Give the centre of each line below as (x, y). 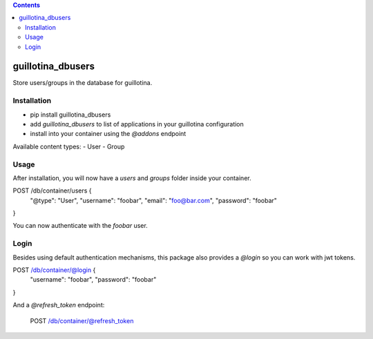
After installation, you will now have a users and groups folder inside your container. (132, 178)
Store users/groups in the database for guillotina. (83, 83)
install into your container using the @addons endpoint (108, 134)
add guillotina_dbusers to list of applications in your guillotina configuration (137, 124)
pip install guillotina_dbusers (70, 115)
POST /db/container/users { (52, 191)
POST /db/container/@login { (54, 270)
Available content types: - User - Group (69, 146)
